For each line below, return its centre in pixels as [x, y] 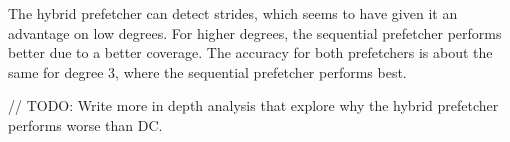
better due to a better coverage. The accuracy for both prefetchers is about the [250, 52]
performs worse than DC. [85, 124]
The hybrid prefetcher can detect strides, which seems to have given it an [233, 13]
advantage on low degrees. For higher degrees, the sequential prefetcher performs [255, 32]
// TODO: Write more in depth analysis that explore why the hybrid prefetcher [253, 105]
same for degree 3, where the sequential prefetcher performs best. [207, 71]
